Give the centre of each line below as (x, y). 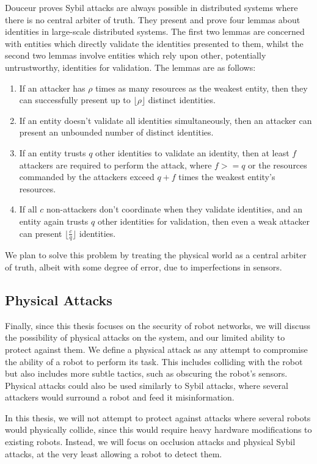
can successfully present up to (75, 100)
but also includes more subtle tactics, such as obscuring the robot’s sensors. (146, 373)
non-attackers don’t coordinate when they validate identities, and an (174, 209)
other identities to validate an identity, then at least (192, 152)
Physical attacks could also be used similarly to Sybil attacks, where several (147, 385)
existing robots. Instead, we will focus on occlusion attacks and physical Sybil (150, 442)
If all (28, 209)
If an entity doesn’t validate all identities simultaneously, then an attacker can (166, 120)
